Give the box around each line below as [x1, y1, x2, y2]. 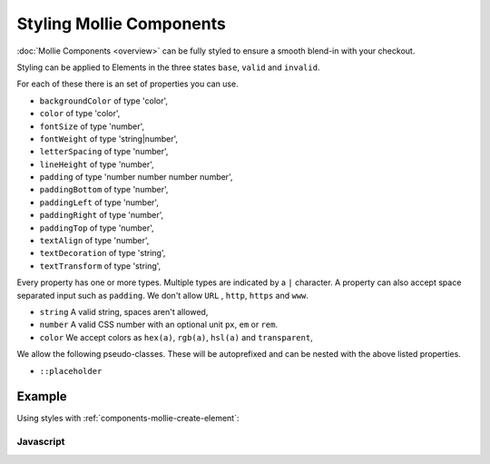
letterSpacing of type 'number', [39, 146, 169, 157]
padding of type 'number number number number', [39, 172, 233, 183]
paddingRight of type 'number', [39, 210, 164, 221]
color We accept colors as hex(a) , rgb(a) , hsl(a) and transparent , [39, 331, 313, 342]
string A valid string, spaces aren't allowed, [39, 306, 209, 317]
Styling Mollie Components [16, 14, 226, 34]
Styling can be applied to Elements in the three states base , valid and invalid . [16, 62, 320, 73]
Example [16, 389, 67, 404]
